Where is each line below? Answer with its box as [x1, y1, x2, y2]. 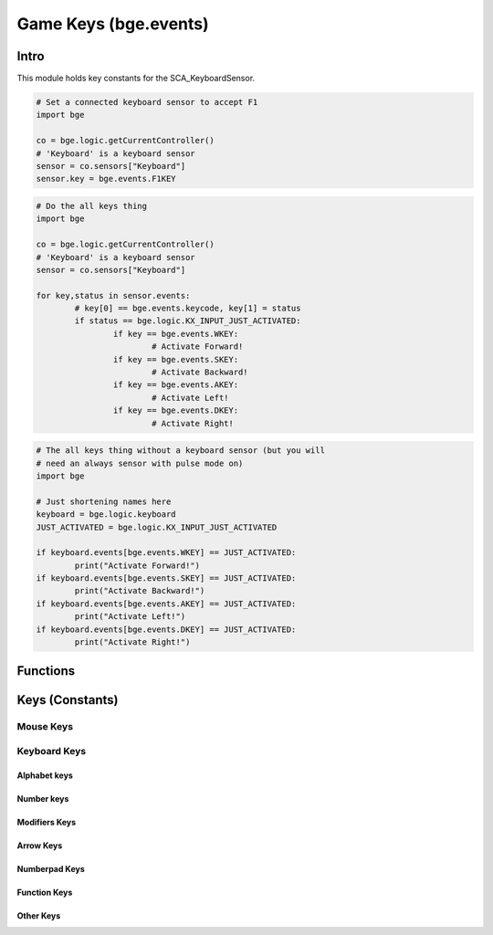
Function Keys [16, 887, 73, 898]
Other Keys [16, 909, 61, 921]
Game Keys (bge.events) [16, 14, 209, 34]
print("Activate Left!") [74, 612, 186, 622]
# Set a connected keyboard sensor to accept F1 [36, 97, 258, 108]
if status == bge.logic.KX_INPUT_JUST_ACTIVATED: [74, 316, 301, 326]
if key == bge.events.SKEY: [112, 354, 239, 364]
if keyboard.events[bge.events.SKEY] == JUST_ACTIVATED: [36, 573, 297, 583]
